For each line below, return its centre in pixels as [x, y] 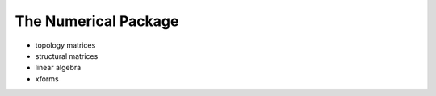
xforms [47, 79]
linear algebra [58, 68]
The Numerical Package [97, 21]
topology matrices [65, 45]
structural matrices [67, 56]
